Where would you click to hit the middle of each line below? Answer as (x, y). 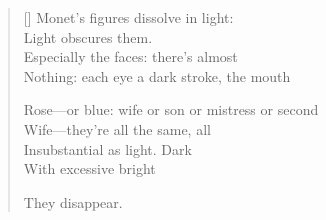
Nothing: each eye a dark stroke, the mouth (157, 75)
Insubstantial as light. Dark (107, 148)
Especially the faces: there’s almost (130, 56)
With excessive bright (89, 168)
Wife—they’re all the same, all (117, 128)
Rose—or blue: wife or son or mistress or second (171, 109)
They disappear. (73, 201)
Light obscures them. (88, 36)
